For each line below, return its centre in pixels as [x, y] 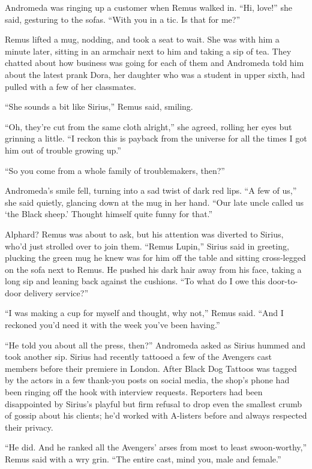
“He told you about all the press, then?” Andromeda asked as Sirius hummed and [155, 345]
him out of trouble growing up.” [63, 150]
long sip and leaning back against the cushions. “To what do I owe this [135, 281]
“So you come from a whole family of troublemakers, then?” [115, 170]
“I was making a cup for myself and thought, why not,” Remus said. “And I [144, 313]
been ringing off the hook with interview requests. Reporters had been [134, 392]
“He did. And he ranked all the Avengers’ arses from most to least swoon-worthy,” [156, 447]
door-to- [283, 281]
